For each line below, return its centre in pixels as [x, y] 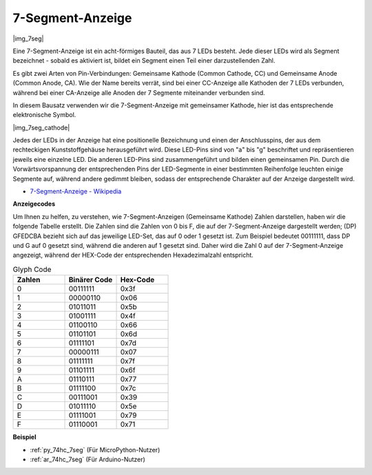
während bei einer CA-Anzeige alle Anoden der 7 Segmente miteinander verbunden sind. [139, 92]
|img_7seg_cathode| [41, 127]
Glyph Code [32, 269]
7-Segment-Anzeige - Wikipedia [76, 191]
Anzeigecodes [34, 204]
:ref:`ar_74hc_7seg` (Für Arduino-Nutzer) [88, 459]
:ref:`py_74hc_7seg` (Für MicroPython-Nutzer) [95, 450]
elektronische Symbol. [44, 115]
